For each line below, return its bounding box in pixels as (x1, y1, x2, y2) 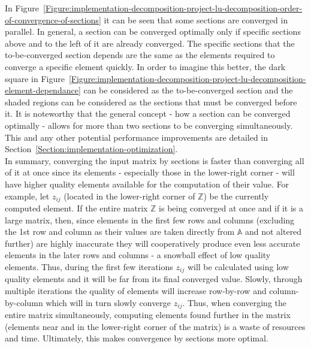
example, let (5, 189, 50, 202)
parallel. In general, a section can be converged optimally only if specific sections (5, 25, 301, 38)
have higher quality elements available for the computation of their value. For (5, 177, 289, 190)
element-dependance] (5, 84, 81, 96)
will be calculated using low (187, 260, 289, 273)
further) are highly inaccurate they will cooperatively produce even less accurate (5, 237, 300, 249)
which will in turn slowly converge (46, 296, 171, 308)
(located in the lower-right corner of (64, 189, 195, 202)
